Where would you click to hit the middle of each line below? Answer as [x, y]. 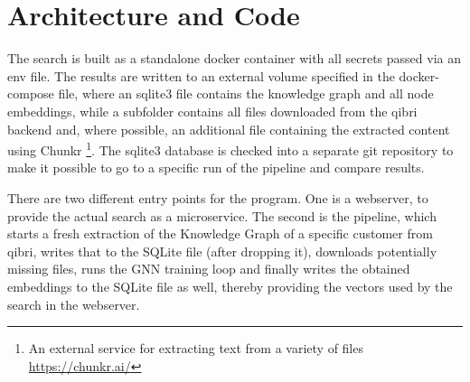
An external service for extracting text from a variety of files [196, 348]
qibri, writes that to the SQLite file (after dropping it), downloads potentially [222, 251]
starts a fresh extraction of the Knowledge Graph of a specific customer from [220, 233]
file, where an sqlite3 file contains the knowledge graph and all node [246, 93]
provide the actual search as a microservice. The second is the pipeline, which [222, 215]
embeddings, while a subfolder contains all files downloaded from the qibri [212, 111]
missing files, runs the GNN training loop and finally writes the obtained [209, 269]
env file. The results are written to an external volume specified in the [201, 75]
